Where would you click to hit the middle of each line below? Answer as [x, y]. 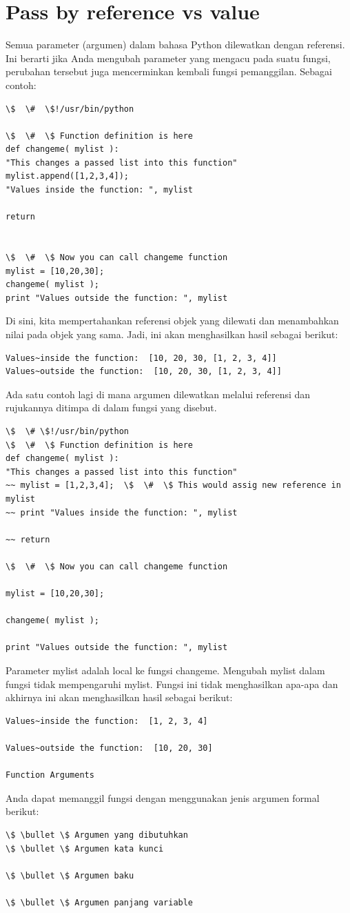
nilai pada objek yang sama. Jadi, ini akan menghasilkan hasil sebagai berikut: [172, 334]
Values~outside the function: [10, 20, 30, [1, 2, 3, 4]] [144, 372]
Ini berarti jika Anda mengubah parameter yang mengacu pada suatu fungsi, [168, 58]
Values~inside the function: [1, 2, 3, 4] [107, 721]
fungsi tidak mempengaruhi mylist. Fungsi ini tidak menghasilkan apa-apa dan [172, 684]
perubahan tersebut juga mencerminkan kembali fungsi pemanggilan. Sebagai [169, 71]
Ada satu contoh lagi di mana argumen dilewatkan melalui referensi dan [158, 394]
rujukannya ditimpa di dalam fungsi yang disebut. [111, 408]
